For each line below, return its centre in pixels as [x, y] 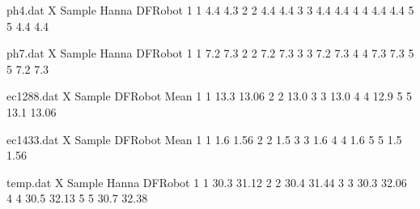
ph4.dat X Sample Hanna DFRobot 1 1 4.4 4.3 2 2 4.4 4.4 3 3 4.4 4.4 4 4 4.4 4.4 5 [210, 10]
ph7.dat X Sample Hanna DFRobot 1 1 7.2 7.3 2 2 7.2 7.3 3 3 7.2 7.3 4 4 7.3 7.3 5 [210, 53]
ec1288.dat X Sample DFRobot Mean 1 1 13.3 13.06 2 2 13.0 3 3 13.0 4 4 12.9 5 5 [210, 96]
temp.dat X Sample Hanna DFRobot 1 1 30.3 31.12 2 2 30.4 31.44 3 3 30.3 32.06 [207, 182]
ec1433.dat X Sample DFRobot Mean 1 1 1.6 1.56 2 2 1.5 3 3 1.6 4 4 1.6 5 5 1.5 [204, 139]
